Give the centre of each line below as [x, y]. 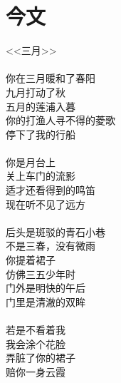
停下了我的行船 [41, 134]
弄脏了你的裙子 [41, 358]
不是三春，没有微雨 [51, 246]
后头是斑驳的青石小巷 [56, 231]
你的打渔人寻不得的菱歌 [60, 120]
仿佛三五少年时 [41, 274]
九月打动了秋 [36, 92]
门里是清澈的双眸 [46, 301]
